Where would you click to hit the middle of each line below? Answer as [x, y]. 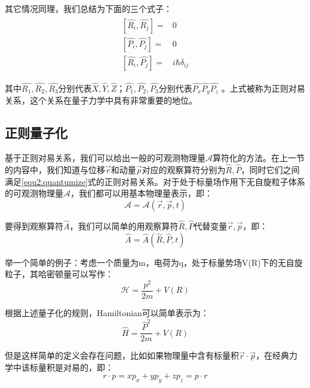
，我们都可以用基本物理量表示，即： [142, 193]
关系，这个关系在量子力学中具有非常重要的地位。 [101, 100]
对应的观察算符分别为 [184, 169]
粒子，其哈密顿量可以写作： [59, 274]
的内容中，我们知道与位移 [55, 169]
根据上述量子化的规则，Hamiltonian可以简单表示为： [107, 312]
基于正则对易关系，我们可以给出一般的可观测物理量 [105, 158]
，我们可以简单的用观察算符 [124, 226]
